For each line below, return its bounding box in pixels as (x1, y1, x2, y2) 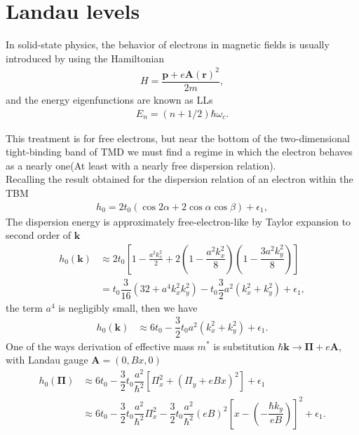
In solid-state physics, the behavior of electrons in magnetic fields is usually (6, 37, 330, 52)
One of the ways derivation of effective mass (6, 338, 194, 353)
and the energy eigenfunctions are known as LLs (6, 92, 213, 106)
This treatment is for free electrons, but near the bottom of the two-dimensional (6, 130, 350, 145)
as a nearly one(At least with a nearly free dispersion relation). (6, 158, 276, 172)
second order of (6, 228, 72, 242)
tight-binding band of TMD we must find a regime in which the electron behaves (6, 144, 353, 159)
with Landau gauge (6, 352, 88, 367)
